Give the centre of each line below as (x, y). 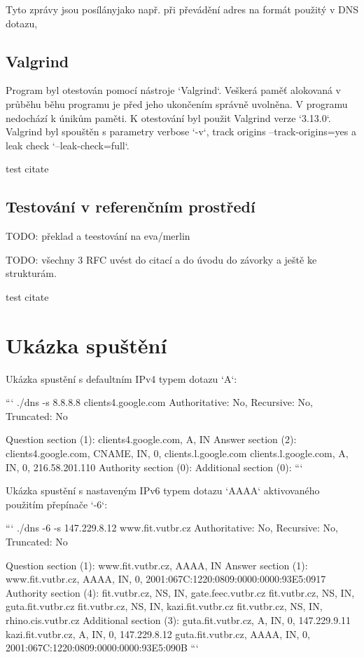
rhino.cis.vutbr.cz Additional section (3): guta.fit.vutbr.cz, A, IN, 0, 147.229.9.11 (178, 619)
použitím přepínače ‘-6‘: (57, 504)
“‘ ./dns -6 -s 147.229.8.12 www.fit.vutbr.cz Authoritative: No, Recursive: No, (172, 528)
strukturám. (31, 273)
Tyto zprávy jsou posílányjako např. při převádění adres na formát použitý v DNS (182, 9)
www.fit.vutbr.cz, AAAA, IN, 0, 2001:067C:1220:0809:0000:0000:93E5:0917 (166, 579)
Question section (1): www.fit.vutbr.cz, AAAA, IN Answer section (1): (157, 565)
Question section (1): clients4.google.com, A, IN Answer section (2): (151, 439)
